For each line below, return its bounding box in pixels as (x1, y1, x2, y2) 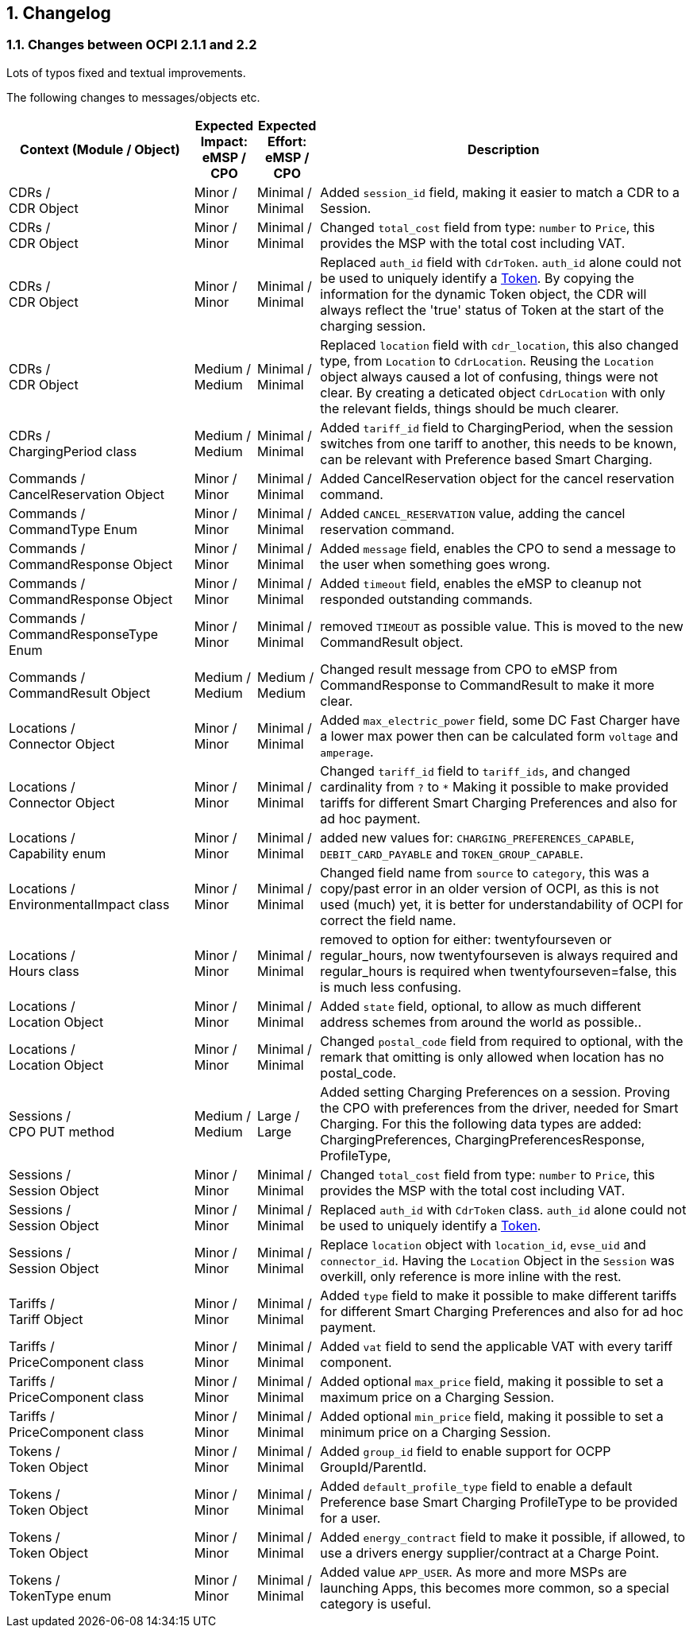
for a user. (320, 1509, 381, 1526)
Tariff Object (9, 1311, 83, 1327)
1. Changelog (6, 3, 111, 23)
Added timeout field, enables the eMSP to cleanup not (320, 575, 641, 591)
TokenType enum (9, 1587, 111, 1604)
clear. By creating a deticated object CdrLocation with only (320, 384, 666, 401)
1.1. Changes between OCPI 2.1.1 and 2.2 (6, 37, 257, 53)
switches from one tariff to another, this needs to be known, (320, 435, 677, 451)
